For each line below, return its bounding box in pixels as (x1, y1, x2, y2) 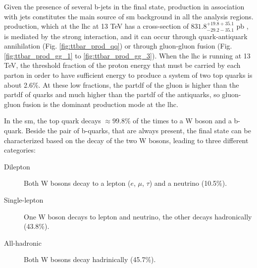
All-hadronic (4, 237, 42, 248)
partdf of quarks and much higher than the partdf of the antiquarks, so (4, 89, 220, 100)
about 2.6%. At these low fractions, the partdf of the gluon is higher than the (4, 79, 239, 90)
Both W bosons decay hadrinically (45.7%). (24, 254, 156, 265)
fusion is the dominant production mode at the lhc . (23, 99, 178, 109)
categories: (4, 145, 36, 155)
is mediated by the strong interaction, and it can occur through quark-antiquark (4, 31, 248, 41)
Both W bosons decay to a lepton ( (24, 178, 131, 188)
